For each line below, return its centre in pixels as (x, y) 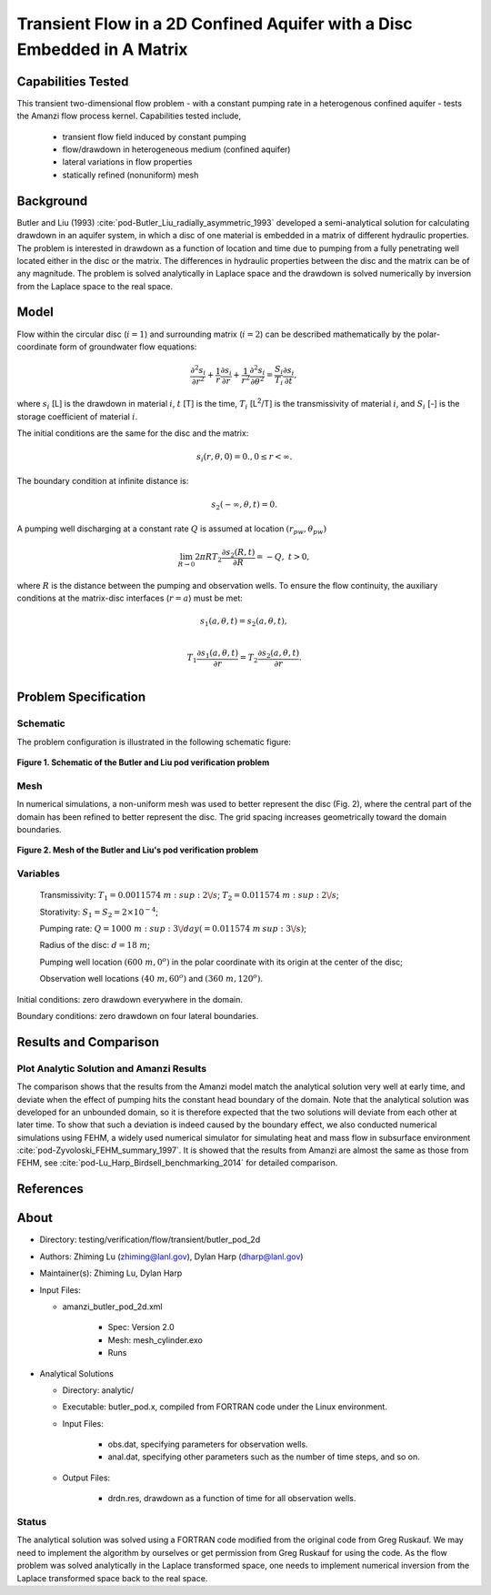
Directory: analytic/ (98, 1390)
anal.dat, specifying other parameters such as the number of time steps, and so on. (264, 1457)
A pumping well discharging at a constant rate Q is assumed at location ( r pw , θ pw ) (172, 530)
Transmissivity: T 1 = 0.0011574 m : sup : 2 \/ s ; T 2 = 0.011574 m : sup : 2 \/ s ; (190, 896)
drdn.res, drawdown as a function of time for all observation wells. (232, 1499)
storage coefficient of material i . (77, 416)
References (50, 1189)
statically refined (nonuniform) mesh (130, 175)
